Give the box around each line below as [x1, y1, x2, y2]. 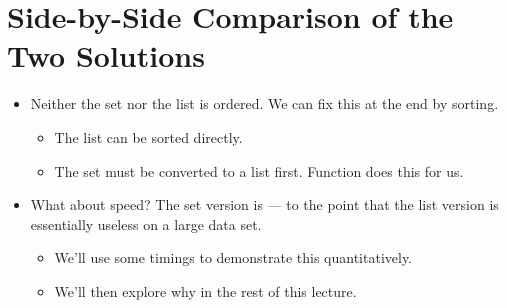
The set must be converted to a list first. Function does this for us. [54, 160, 464, 181]
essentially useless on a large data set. [30, 213, 262, 234]
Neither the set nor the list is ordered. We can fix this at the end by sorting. [30, 93, 499, 114]
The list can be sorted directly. [54, 126, 243, 147]
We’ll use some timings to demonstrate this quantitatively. [54, 247, 413, 268]
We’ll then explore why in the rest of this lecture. [54, 280, 357, 301]
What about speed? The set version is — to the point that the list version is [30, 194, 499, 215]
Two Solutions [7, 35, 205, 76]
